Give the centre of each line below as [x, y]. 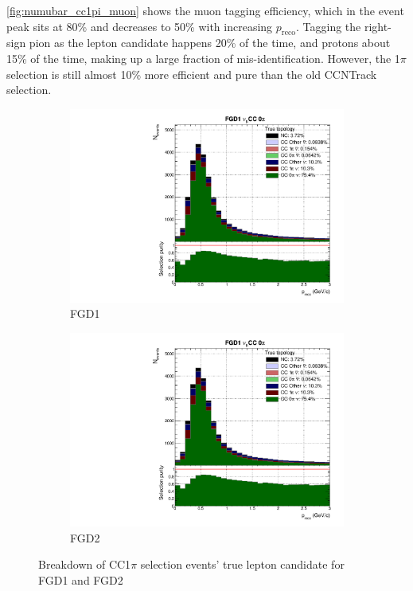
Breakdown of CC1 [85, 564]
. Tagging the [329, 26]
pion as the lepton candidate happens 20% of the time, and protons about [210, 43]
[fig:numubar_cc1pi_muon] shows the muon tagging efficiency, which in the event [205, 10]
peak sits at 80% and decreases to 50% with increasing [140, 26]
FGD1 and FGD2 [81, 579]
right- [378, 26]
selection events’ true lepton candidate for [242, 564]
